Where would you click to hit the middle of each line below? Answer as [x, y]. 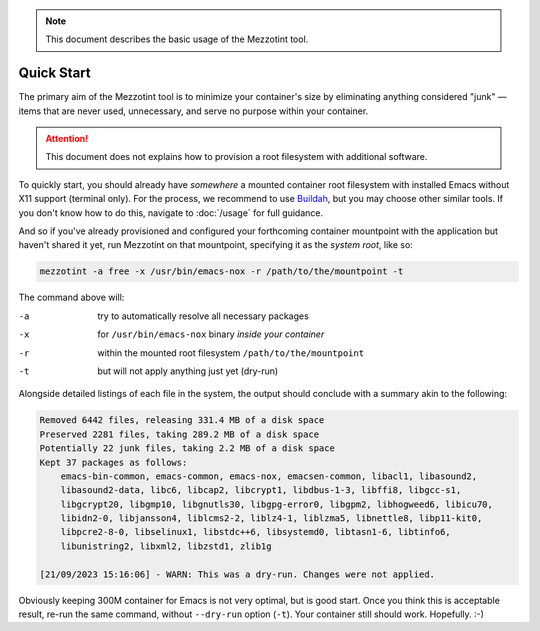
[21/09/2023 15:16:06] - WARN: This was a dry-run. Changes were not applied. [237, 574]
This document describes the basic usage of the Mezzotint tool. [177, 39]
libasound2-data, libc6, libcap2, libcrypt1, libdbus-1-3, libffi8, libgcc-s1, [261, 490]
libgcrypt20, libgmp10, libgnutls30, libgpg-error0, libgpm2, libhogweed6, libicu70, [277, 504]
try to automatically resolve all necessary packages [203, 316]
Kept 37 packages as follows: [113, 462]
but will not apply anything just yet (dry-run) [188, 371]
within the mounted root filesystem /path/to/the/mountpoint [231, 352]
